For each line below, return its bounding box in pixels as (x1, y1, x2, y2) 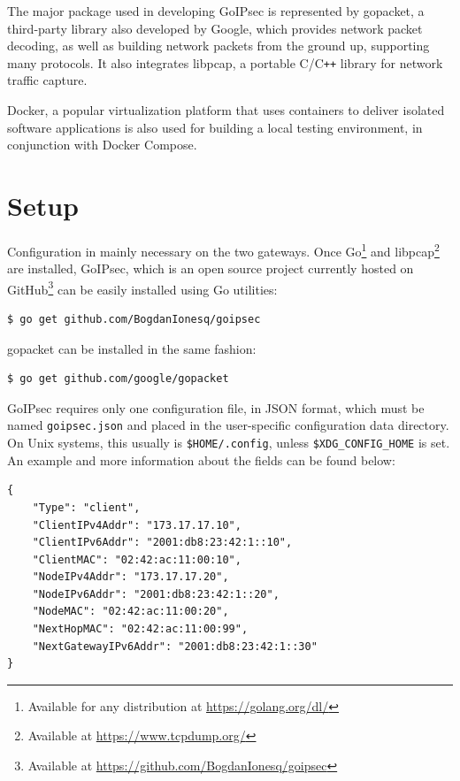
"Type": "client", (32, 501, 141, 514)
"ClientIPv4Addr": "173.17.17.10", (32, 518, 241, 532)
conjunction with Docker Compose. (7, 135, 197, 154)
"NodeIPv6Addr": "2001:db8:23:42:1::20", (32, 587, 280, 601)
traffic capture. (7, 71, 88, 89)
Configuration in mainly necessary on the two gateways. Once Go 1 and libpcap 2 (7, 239, 440, 260)
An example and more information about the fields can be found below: (7, 450, 395, 469)
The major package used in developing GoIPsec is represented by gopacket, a (7, 2, 425, 19)
